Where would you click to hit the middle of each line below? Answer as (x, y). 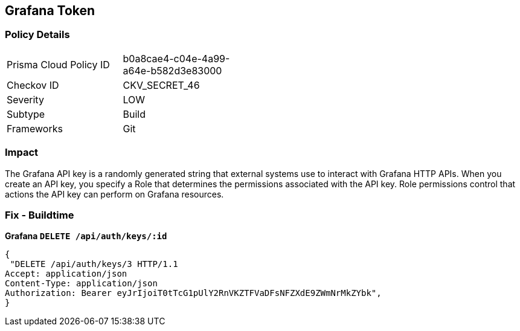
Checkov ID (33, 85)
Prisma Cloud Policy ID (58, 64)
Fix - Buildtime (40, 215)
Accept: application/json (66, 274)
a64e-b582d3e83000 (172, 70)
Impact (22, 153)
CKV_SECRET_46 (161, 85)
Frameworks (35, 128)
